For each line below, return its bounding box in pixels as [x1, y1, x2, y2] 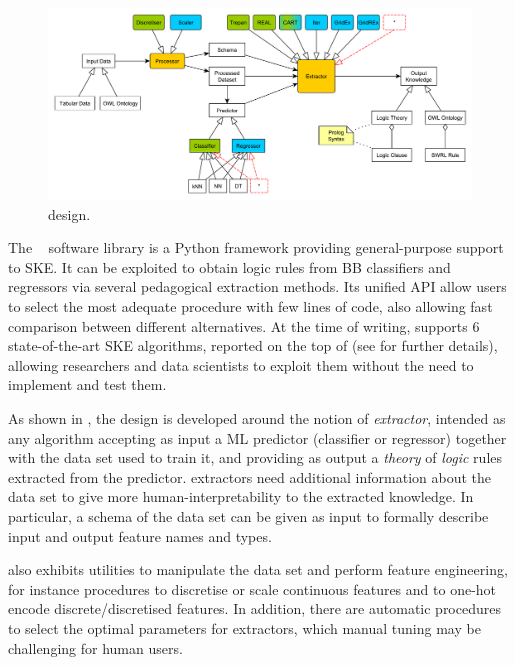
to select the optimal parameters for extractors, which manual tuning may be [8, 617, 481, 638]
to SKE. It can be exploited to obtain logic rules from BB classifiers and [8, 256, 451, 277]
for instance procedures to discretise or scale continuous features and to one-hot [8, 578, 497, 599]
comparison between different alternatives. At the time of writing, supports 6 [8, 315, 480, 336]
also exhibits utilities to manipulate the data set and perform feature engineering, [8, 559, 508, 580]
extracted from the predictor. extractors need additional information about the [8, 466, 492, 487]
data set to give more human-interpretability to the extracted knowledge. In [8, 486, 474, 507]
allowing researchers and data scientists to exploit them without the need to [8, 354, 474, 375]
